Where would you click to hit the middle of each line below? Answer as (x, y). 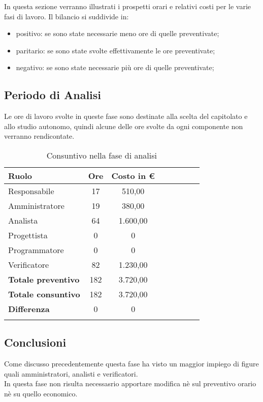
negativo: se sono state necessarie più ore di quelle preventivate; (115, 67)
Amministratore (36, 205)
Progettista (28, 235)
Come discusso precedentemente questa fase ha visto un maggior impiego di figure (131, 364)
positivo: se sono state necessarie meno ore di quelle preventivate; (118, 33)
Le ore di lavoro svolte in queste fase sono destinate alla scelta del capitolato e (126, 116)
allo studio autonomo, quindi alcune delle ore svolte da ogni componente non (124, 126)
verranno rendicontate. (39, 136)
